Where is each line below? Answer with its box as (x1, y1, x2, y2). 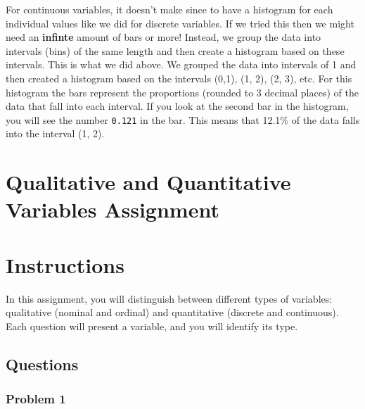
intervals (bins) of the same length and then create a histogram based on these (6, 43, 345, 58)
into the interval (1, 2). (6, 126, 105, 141)
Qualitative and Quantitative (6, 168, 291, 196)
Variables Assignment (6, 195, 219, 224)
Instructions (6, 250, 124, 279)
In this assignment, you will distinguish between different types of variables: (6, 291, 333, 306)
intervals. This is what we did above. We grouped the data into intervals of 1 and (6, 57, 357, 72)
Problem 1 (6, 390, 66, 408)
